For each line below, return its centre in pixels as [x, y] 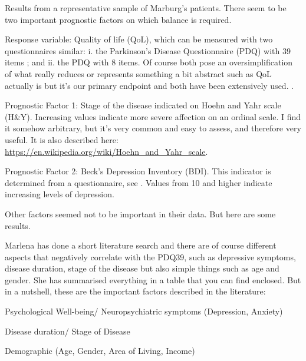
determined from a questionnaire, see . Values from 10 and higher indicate [139, 182]
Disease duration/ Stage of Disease [68, 331]
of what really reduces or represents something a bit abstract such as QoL [138, 73]
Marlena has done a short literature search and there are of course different [141, 245]
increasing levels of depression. [60, 194]
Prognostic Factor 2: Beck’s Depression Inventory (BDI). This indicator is [138, 171]
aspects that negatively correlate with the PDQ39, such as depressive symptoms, [150, 256]
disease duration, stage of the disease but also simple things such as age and [142, 268]
